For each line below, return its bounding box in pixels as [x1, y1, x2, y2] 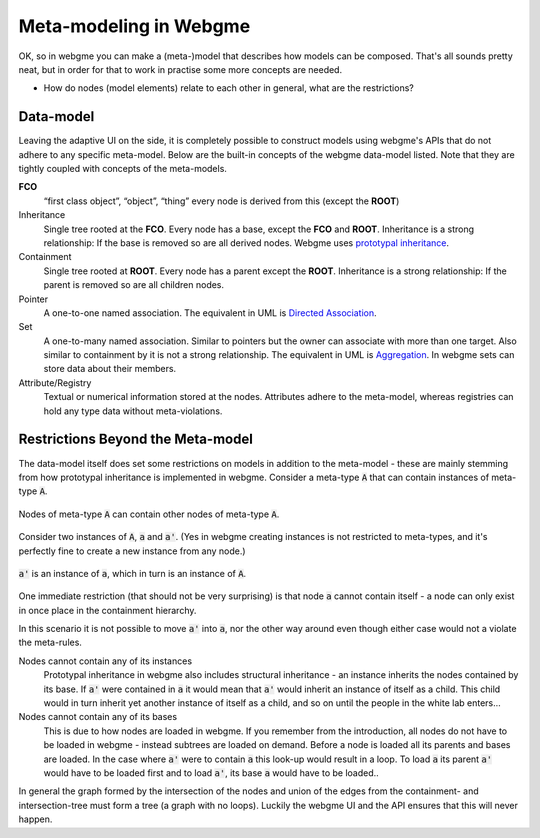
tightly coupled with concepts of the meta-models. [18, 163, 227, 175]
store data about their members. [43, 363, 177, 375]
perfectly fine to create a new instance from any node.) [18, 545, 246, 557]
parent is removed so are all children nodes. [43, 279, 225, 291]
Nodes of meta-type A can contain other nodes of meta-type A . [18, 508, 280, 520]
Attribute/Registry [18, 376, 92, 389]
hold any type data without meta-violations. [43, 405, 223, 417]
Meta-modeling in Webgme [18, 15, 251, 37]
